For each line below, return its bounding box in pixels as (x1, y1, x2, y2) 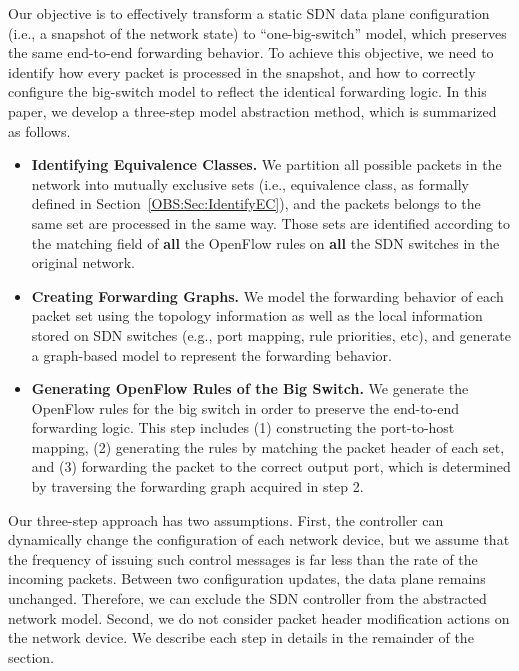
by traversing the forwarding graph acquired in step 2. (31, 476, 364, 497)
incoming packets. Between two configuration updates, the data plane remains (8, 568, 486, 589)
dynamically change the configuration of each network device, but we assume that (8, 529, 510, 550)
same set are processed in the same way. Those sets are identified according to (31, 212, 511, 233)
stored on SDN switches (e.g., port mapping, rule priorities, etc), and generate (31, 324, 511, 345)
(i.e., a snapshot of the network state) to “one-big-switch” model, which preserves (8, 22, 507, 43)
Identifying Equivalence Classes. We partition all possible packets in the (31, 154, 502, 175)
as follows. (8, 120, 71, 141)
